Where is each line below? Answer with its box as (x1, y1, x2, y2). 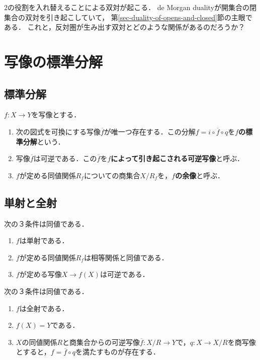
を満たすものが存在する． (75, 346, 160, 357)
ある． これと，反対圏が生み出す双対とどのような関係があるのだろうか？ (4, 22, 245, 32)
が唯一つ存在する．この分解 (104, 126, 196, 136)
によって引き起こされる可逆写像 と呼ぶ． (111, 153, 244, 164)
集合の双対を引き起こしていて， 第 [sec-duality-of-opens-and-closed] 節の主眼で (4, 12, 252, 22)
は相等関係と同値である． (83, 252, 168, 262)
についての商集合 (83, 170, 140, 180)
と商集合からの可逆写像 (62, 336, 140, 347)
